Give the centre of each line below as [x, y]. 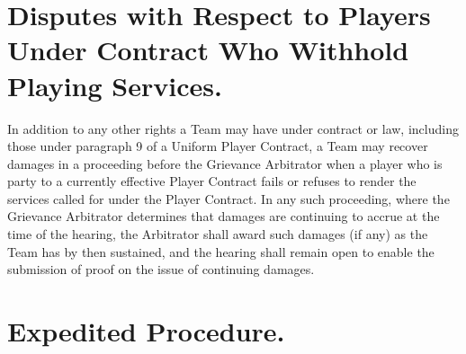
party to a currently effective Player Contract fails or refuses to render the [212, 181]
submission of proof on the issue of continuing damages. [161, 269]
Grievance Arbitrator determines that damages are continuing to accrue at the [224, 216]
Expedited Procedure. [146, 331]
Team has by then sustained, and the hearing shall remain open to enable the [221, 251]
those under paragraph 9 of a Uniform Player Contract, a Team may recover [218, 146]
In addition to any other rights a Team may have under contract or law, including [233, 128]
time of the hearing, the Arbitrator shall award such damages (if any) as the [218, 234]
